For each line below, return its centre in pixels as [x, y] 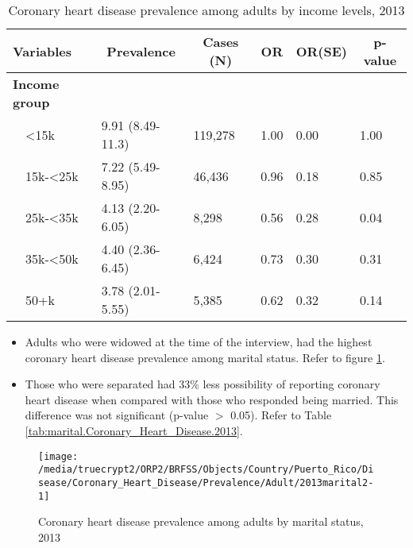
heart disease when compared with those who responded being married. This [212, 399]
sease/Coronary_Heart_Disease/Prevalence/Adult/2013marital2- [206, 482]
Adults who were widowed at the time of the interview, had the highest [199, 342]
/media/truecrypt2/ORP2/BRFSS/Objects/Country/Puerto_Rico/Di [206, 470]
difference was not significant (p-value [117, 415]
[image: [58, 456]
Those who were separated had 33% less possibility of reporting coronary [203, 384]
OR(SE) [321, 51]
